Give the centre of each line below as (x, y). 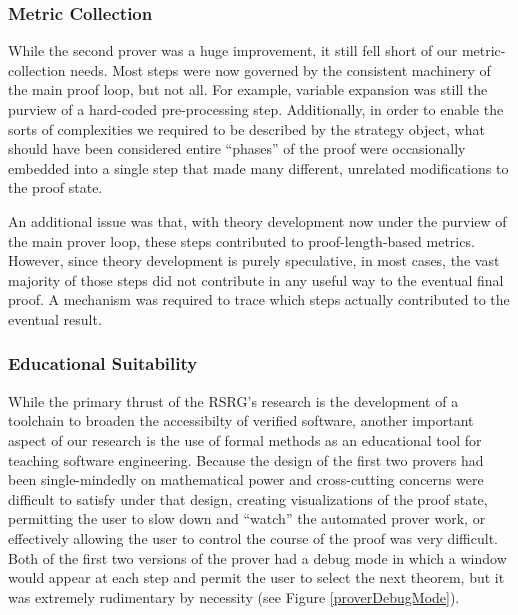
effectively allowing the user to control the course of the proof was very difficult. (253, 537)
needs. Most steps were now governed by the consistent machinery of (280, 69)
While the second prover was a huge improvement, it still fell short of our (233, 50)
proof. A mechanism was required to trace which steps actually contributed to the (259, 299)
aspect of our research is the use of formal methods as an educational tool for (245, 439)
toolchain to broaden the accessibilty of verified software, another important (241, 420)
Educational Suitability (103, 363)
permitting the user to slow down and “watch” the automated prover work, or (247, 518)
